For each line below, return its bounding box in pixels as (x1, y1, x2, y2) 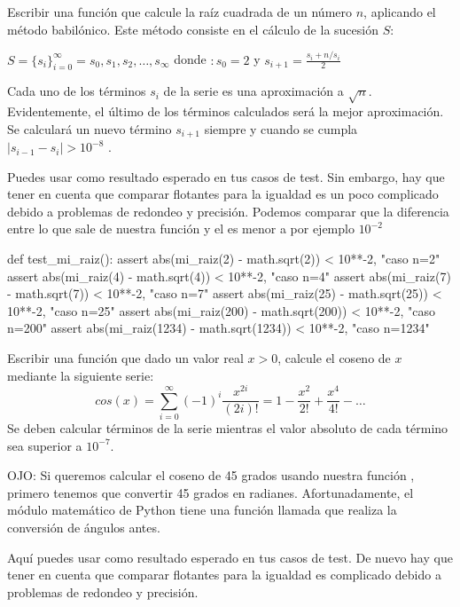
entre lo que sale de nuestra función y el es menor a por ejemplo (7, 219, 355, 238)
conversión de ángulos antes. (7, 518, 160, 537)
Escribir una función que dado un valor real (7, 349, 244, 367)
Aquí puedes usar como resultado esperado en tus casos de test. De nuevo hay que (7, 548, 453, 566)
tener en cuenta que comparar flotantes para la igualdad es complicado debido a (7, 565, 441, 584)
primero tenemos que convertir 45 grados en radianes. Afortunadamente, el (7, 483, 414, 501)
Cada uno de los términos (7, 82, 146, 100)
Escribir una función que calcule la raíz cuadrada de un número (7, 3, 353, 20)
